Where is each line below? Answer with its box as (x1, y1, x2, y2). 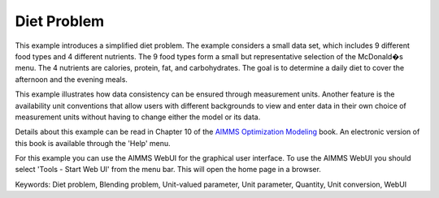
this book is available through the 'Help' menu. (15, 138, 171, 148)
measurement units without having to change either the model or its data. (15, 112, 261, 122)
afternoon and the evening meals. (15, 74, 128, 84)
